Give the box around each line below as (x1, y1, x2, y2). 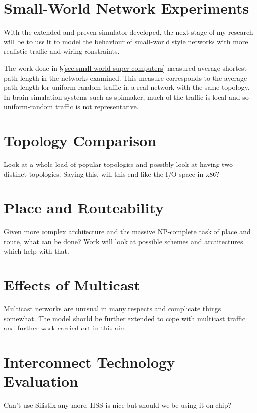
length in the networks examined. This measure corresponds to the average (20, 72, 247, 83)
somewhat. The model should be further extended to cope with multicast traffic (4, 313, 245, 323)
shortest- (222, 62, 249, 73)
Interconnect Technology (4, 352, 175, 372)
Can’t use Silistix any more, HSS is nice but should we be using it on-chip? (4, 400, 232, 410)
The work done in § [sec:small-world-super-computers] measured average (4, 62, 220, 73)
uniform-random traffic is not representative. (4, 101, 139, 112)
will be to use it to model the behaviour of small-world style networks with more (4, 36, 248, 46)
